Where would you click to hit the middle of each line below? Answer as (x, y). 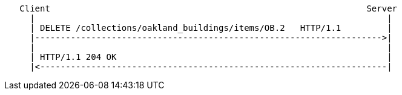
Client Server (209, 8)
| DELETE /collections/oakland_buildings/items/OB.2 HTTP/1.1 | (211, 28)
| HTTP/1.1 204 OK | (211, 57)
